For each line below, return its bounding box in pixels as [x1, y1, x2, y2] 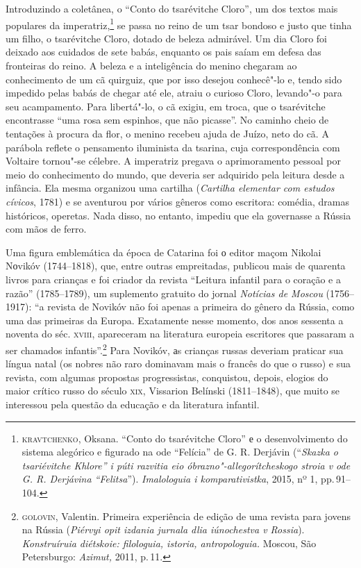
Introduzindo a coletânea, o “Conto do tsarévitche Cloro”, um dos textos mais [6, 1, 338, 15]
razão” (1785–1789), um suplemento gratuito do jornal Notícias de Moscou [6, 285, 323, 300]
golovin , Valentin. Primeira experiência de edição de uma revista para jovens [22, 508, 351, 523]
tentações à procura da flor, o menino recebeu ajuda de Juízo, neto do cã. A [6, 126, 329, 140]
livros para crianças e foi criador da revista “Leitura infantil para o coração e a [6, 272, 341, 286]
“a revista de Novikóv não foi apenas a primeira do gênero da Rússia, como [34, 299, 355, 314]
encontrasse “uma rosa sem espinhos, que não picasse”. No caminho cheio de [6, 112, 329, 127]
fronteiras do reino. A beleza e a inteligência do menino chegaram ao [6, 58, 297, 73]
